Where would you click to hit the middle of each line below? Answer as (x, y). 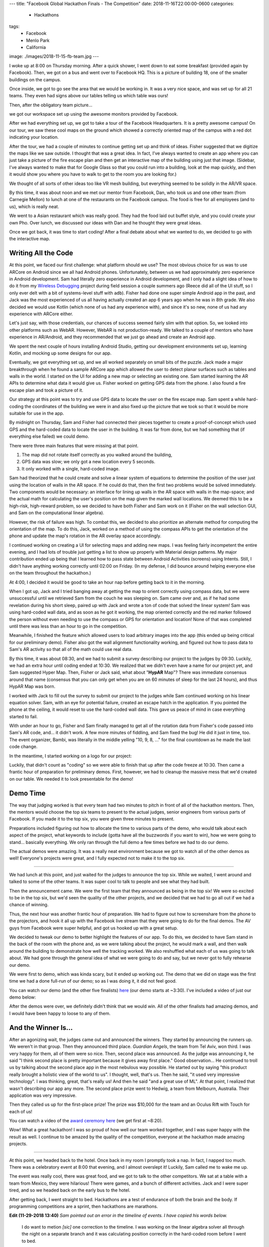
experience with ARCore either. (41, 314)
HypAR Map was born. (32, 686)
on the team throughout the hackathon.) (50, 573)
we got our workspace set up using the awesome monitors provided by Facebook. (94, 114)
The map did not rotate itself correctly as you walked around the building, (97, 455)
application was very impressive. (43, 1095)
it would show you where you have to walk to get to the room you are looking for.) (93, 174)
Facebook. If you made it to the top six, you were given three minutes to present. (92, 819)
